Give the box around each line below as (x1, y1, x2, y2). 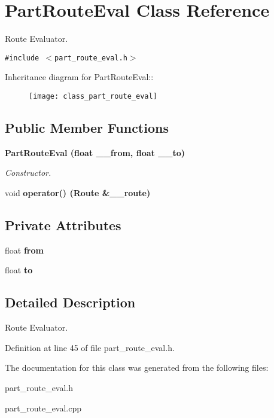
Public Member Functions (5, 118, 169, 137)
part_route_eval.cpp (5, 401, 82, 414)
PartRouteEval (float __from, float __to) (5, 146, 185, 158)
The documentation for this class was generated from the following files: (5, 361, 269, 374)
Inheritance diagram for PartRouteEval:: (5, 71, 154, 83)
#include (5, 53, 39, 62)
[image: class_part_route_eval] (29, 91, 157, 100)
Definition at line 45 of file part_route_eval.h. (5, 341, 175, 353)
